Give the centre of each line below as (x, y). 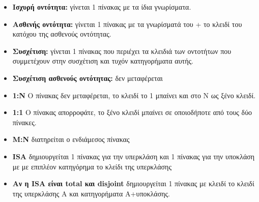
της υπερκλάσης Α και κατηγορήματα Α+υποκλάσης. (91, 193)
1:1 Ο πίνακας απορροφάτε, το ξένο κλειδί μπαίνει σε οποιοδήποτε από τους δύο (132, 112)
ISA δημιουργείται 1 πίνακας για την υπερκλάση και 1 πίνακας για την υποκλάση (134, 156)
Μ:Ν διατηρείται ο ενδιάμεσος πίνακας (71, 139)
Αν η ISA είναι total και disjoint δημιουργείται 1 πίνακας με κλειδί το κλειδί (133, 183)
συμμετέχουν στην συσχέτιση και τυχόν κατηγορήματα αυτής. (103, 61)
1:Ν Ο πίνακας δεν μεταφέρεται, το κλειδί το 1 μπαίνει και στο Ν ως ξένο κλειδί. (134, 95)
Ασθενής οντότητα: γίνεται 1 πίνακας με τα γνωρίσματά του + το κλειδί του (127, 24)
